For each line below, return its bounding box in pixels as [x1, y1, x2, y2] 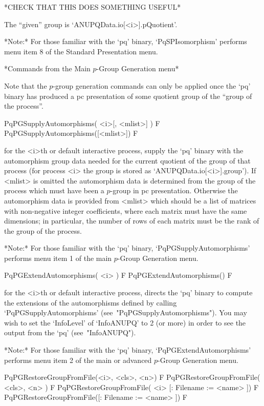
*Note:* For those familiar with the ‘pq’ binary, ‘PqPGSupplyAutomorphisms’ [4, 242, 250, 253]
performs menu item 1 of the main [4, 252, 112, 263]
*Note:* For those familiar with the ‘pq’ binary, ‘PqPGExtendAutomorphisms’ [4, 344, 251, 355]
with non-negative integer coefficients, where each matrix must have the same [4, 205, 247, 216]
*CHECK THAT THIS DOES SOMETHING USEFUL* [4, 2, 181, 12]
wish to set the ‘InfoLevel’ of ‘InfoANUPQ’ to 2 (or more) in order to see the [4, 317, 246, 328]
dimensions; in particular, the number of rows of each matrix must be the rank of [4, 215, 259, 226]
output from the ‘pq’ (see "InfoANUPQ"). [4, 327, 136, 338]
